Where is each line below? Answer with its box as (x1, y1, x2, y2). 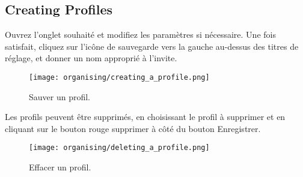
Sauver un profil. (29, 90, 91, 103)
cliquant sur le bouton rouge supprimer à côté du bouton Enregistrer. (5, 122, 261, 134)
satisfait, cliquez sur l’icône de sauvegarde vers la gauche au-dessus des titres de (5, 40, 299, 52)
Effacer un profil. (29, 161, 91, 173)
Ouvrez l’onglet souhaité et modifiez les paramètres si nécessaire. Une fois (5, 28, 276, 41)
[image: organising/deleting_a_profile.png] (29, 143, 210, 152)
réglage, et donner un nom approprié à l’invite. (5, 52, 177, 64)
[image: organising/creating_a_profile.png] (29, 73, 210, 82)
